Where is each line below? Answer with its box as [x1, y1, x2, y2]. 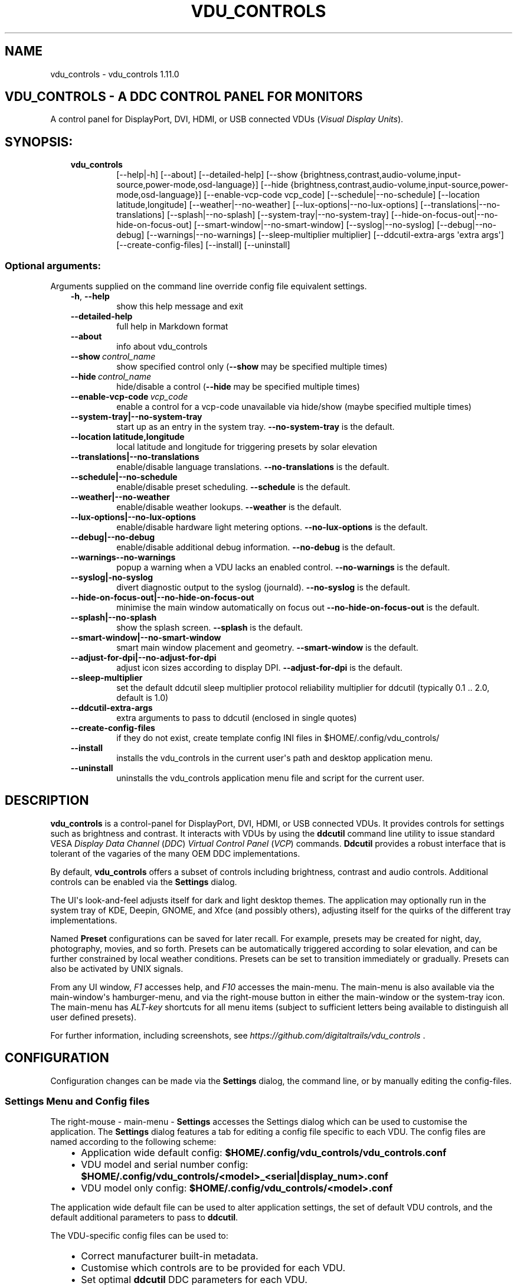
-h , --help [70, 291, 110, 302]
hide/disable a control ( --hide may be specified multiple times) [116, 381, 360, 392]
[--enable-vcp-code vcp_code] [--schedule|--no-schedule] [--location [204, 190, 480, 200]
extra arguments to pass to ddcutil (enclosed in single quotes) [116, 713, 357, 723]
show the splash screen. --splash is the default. [116, 622, 303, 633]
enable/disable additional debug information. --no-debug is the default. [116, 542, 395, 553]
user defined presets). [50, 1011, 136, 1022]
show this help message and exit [116, 301, 244, 312]
